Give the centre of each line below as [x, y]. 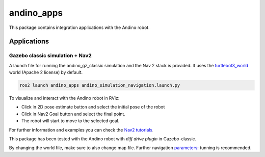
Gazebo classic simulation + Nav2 [50, 55]
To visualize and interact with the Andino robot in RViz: [64, 98]
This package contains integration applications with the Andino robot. [79, 27]
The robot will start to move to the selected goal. [70, 121]
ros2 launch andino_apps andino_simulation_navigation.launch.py [100, 85]
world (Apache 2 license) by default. [46, 72]
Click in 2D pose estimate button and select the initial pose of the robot [93, 107]
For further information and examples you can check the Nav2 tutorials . [81, 130]
